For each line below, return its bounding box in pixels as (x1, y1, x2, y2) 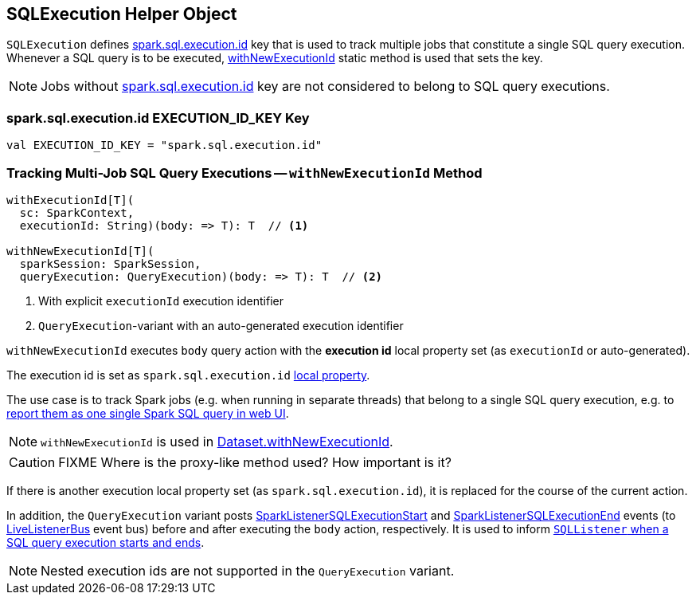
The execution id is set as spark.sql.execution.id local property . (6, 367, 370, 382)
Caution (9, 454, 56, 470)
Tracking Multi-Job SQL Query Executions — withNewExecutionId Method (6, 164, 483, 181)
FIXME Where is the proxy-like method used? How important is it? (58, 454, 452, 470)
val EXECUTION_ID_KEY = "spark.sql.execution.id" (6, 139, 323, 152)
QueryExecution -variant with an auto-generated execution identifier (38, 318, 404, 332)
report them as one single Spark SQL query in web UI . (6, 406, 289, 420)
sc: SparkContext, (19, 206, 135, 219)
